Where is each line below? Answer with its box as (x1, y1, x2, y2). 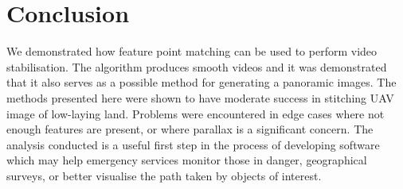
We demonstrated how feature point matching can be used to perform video (6, 43, 378, 60)
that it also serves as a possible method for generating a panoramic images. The (6, 74, 397, 91)
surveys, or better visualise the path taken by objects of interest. (6, 167, 322, 183)
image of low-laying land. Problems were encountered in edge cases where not (6, 105, 385, 121)
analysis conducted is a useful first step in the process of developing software (6, 136, 380, 152)
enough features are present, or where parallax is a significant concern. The (6, 121, 374, 137)
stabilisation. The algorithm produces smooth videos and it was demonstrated (6, 58, 387, 75)
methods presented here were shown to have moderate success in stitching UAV (6, 89, 394, 106)
